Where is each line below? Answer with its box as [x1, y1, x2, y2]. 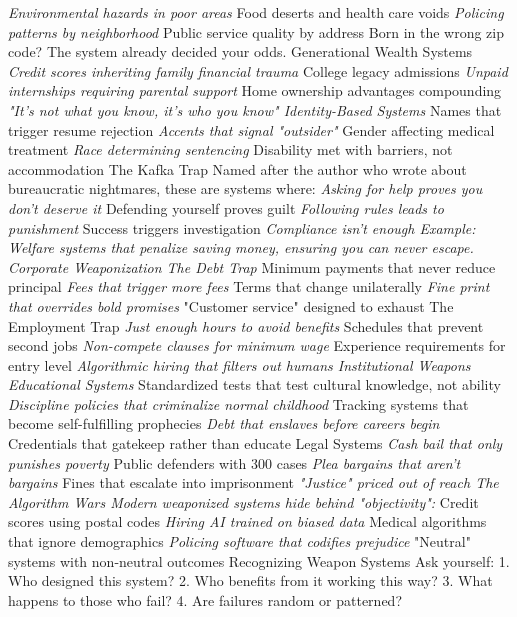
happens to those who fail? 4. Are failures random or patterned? [8, 589, 403, 610]
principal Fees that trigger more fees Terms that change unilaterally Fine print [8, 276, 490, 297]
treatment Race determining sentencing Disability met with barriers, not [8, 139, 453, 160]
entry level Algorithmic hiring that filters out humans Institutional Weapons [8, 354, 471, 375]
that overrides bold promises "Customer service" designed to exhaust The [8, 295, 454, 316]
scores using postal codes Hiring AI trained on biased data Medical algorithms [8, 511, 487, 532]
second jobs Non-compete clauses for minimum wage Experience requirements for [8, 335, 506, 356]
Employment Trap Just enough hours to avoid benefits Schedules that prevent [8, 315, 484, 336]
